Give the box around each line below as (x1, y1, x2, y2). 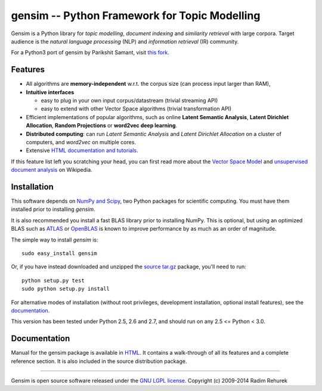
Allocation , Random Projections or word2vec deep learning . (26, 122, 178, 129)
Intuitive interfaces (26, 88, 75, 95)
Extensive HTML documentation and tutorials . (26, 147, 138, 154)
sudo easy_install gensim (21, 250, 98, 256)
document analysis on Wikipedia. (11, 166, 92, 173)
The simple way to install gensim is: (11, 236, 98, 243)
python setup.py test (21, 277, 85, 284)
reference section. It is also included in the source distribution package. (11, 358, 187, 365)
